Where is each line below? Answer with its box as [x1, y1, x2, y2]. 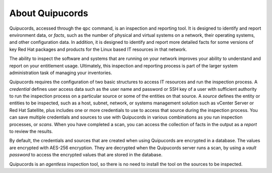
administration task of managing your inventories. [9, 70, 112, 76]
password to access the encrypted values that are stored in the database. [9, 152, 163, 158]
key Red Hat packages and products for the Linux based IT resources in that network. [9, 46, 187, 52]
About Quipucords [9, 8, 88, 19]
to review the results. [9, 129, 53, 135]
